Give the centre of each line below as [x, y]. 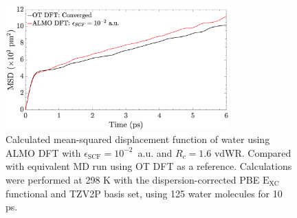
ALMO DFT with [43, 152]
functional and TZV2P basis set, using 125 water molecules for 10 [144, 193]
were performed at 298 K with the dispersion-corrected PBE [133, 179]
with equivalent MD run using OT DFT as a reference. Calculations [149, 166]
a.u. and [155, 152]
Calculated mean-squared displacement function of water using [138, 139]
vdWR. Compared [253, 152]
